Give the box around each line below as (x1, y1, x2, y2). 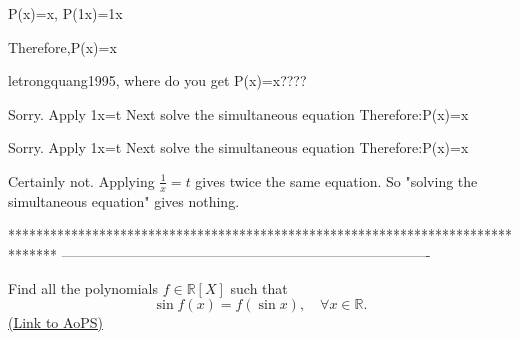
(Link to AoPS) (8, 312, 103, 333)
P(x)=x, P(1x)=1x (8, 3, 123, 23)
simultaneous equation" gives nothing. (8, 190, 240, 211)
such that (230, 277, 288, 298)
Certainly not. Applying (8, 170, 155, 191)
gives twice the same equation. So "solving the (195, 170, 478, 191)
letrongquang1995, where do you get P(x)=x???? (8, 70, 307, 91)
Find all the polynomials (8, 277, 159, 298)
